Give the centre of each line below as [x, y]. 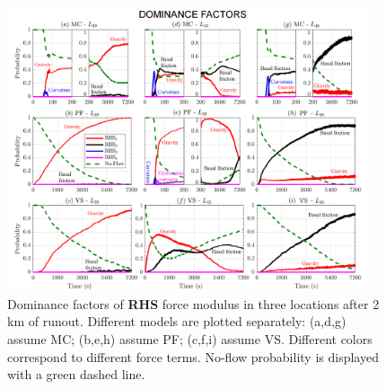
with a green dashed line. [76, 374]
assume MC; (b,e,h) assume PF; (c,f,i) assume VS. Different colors [190, 339]
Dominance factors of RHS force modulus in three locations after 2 [193, 303]
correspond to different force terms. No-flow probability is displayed [193, 356]
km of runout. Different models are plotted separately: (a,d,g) [177, 321]
